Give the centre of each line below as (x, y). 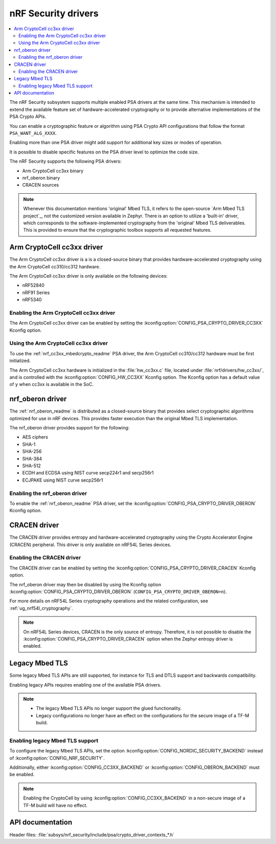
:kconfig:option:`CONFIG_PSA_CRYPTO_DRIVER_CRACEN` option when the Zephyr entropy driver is (128, 638)
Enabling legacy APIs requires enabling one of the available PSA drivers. (85, 685)
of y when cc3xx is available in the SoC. (52, 384)
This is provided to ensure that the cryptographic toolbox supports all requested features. (117, 230)
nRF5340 (32, 300)
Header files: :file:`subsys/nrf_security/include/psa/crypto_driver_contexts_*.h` (92, 835)
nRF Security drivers (54, 13)
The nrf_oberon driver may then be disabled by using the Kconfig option (85, 584)
